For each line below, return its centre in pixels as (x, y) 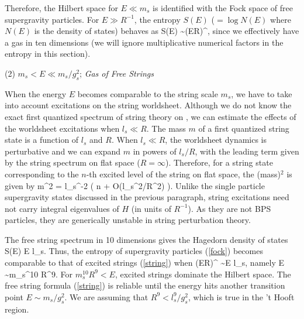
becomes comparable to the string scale (148, 93)
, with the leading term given (247, 151)
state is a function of (42, 140)
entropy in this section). (48, 54)
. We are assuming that (106, 296)
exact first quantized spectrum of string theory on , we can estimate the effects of (151, 116)
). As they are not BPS (229, 208)
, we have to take (262, 93)
